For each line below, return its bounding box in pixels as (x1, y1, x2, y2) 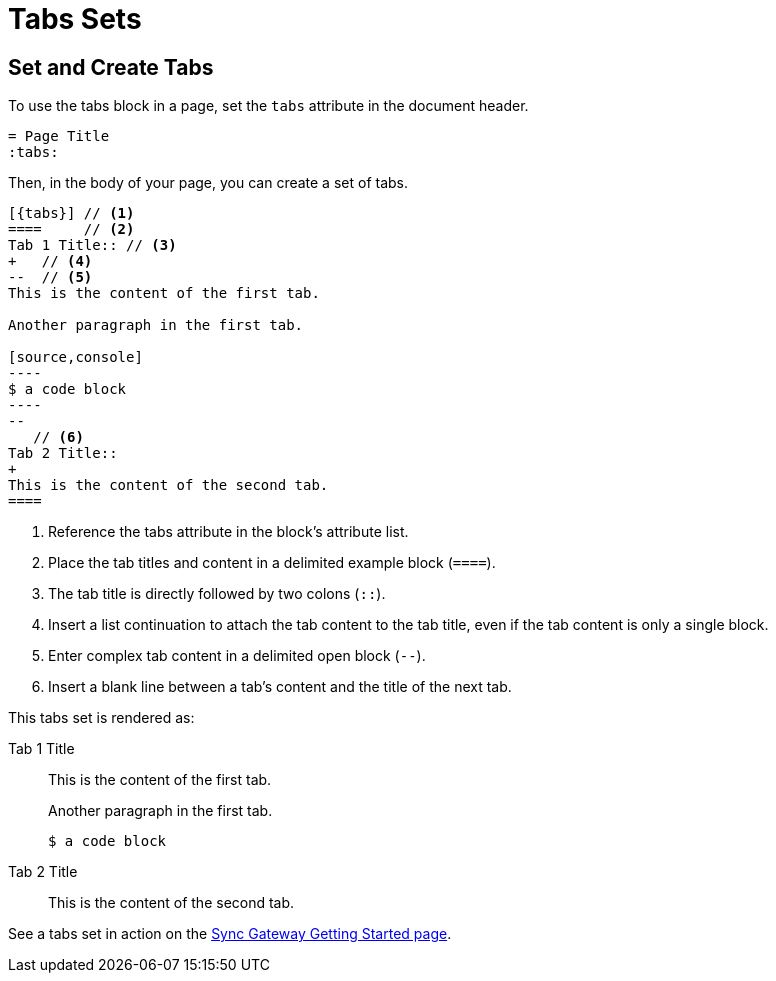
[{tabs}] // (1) (8, 205, 135, 222)
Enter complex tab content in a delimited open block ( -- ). (48, 647, 426, 665)
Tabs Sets (8, 2, 142, 36)
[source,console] (8, 349, 143, 366)
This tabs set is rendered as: (8, 709, 195, 727)
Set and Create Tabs (8, 54, 214, 80)
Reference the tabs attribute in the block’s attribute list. (48, 523, 409, 541)
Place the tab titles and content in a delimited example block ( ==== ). (48, 554, 496, 572)
